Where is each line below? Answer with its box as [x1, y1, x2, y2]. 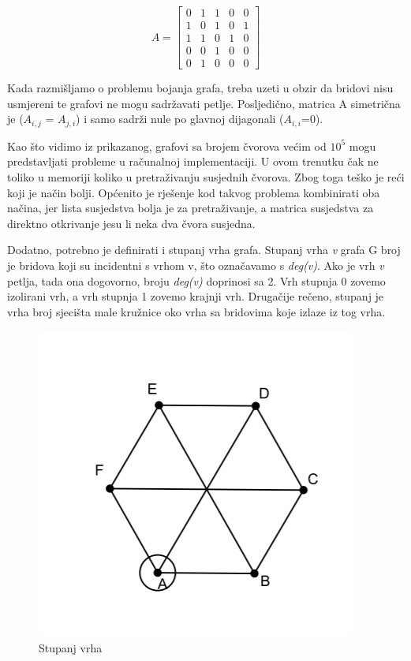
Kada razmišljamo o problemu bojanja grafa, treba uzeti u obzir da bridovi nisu [7, 80, 394, 96]
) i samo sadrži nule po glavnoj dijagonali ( [76, 110, 284, 127]
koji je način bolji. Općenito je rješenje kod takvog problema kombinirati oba [7, 184, 380, 200]
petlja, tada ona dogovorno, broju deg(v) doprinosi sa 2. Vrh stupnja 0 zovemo [7, 272, 386, 289]
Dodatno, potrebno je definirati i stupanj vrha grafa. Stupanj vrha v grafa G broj [7, 241, 401, 258]
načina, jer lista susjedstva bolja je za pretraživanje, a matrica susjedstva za [7, 200, 374, 216]
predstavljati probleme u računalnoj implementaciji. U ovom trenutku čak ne [7, 153, 379, 170]
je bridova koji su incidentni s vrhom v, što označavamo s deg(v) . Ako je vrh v [7, 256, 384, 273]
